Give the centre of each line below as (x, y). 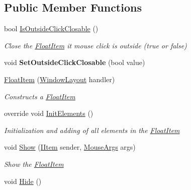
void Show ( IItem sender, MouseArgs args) (70, 147)
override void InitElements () (49, 113)
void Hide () (23, 181)
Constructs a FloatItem (40, 96)
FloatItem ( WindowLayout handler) (60, 79)
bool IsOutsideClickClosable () (51, 28)
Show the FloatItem (34, 164)
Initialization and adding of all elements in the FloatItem (92, 130)
